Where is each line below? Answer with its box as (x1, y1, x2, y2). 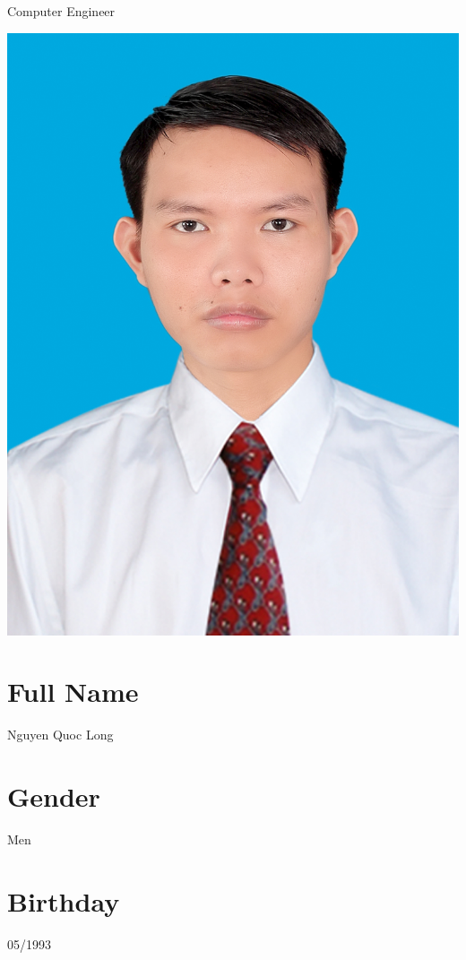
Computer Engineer (7, 2, 116, 20)
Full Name (7, 673, 139, 710)
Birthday (7, 882, 120, 919)
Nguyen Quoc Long (7, 725, 114, 744)
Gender (7, 778, 100, 815)
